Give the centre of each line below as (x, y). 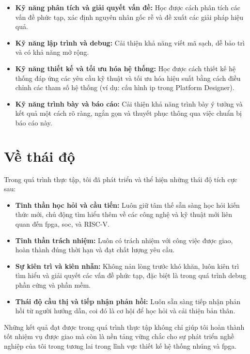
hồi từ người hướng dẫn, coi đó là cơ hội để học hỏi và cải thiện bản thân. (125, 311)
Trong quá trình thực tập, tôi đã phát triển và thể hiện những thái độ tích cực (121, 179)
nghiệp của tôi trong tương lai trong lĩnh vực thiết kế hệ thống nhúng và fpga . (120, 346)
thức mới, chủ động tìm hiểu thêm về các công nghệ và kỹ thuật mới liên (124, 214)
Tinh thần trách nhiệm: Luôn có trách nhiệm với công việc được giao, (124, 240)
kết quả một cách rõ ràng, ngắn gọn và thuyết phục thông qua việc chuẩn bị (128, 113)
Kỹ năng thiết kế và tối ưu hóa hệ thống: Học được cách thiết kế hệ (125, 68)
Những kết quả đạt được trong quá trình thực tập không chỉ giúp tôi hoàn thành (124, 327)
